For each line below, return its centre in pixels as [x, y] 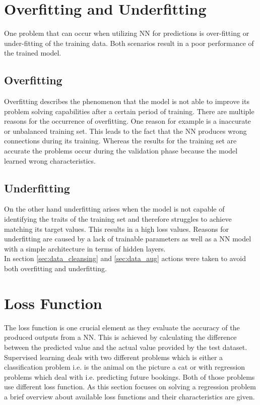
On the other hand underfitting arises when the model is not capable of [114, 209]
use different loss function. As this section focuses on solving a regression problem [130, 387]
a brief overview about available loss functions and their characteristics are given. [129, 396]
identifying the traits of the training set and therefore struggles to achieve [118, 219]
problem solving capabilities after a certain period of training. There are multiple [129, 111]
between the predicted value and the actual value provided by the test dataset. [126, 347]
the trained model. [33, 53]
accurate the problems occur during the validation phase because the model [121, 151]
